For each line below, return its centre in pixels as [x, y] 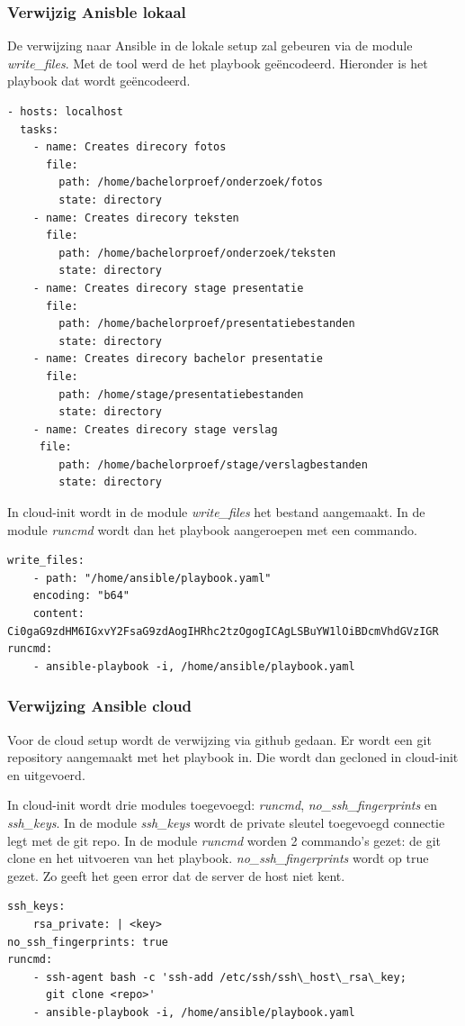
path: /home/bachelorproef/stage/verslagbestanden [213, 464]
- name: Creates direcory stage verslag [155, 429]
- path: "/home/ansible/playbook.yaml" [152, 578]
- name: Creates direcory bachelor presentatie [178, 359]
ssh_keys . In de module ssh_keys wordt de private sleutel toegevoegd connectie [226, 822]
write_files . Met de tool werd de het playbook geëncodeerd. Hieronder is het [218, 63]
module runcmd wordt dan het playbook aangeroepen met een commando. [212, 529]
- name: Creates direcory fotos [130, 147]
